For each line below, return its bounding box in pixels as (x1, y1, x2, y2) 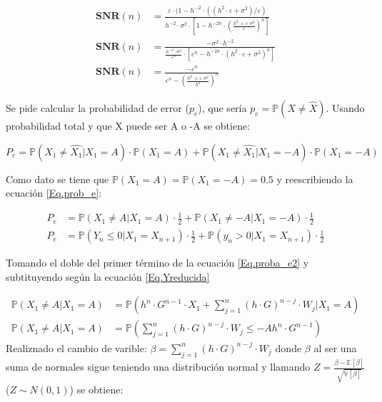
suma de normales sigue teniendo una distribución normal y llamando (6, 359, 311, 374)
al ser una (313, 340, 357, 355)
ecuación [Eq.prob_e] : (6, 185, 102, 200)
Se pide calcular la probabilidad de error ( (6, 100, 189, 115)
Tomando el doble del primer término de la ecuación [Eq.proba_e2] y (6, 255, 309, 270)
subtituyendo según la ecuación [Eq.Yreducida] (6, 269, 210, 284)
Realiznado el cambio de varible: (6, 340, 147, 355)
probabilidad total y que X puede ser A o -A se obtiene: (6, 118, 251, 133)
